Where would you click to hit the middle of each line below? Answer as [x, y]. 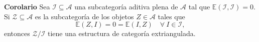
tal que [199, 6]
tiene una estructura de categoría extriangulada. [121, 33]
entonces [17, 33]
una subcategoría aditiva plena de [126, 6]
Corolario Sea [27, 6]
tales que [171, 16]
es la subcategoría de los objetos [84, 16]
